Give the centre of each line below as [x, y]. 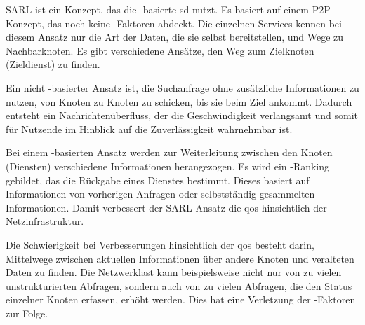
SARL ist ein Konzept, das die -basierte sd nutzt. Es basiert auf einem [157, 9]
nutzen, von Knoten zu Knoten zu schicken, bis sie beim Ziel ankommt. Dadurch [179, 101]
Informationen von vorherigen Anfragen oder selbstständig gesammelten [160, 194]
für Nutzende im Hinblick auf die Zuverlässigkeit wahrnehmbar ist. [149, 129]
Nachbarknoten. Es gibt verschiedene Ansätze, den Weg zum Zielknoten [160, 50]
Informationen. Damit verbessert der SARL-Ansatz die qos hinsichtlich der [166, 207]
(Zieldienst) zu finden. [53, 64]
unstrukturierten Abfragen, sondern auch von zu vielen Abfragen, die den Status [179, 285]
